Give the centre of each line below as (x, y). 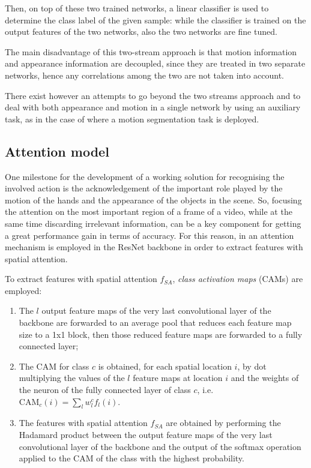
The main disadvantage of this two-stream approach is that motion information (151, 51)
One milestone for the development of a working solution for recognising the (145, 176)
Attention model (57, 151)
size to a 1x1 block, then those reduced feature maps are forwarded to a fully (161, 334)
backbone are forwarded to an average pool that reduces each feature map (155, 322)
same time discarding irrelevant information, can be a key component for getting (153, 223)
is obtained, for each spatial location (165, 366)
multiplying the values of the (72, 378)
